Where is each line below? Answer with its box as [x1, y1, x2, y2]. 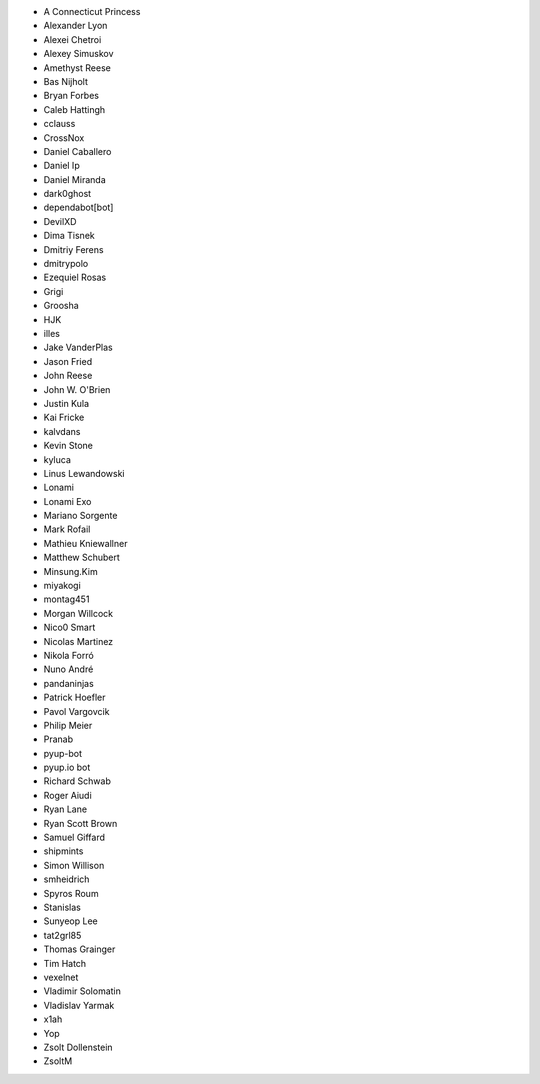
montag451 [43, 593, 90, 605]
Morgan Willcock [43, 607, 114, 619]
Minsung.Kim [43, 565, 99, 577]
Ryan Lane [43, 803, 88, 815]
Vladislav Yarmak [43, 999, 115, 1011]
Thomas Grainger [43, 943, 116, 955]
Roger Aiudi [43, 789, 92, 801]
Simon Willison [43, 859, 105, 871]
